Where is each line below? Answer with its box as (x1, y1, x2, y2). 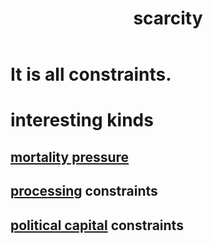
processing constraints (10, 183, 158, 200)
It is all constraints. (10, 63, 172, 86)
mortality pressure (10, 148, 130, 166)
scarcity (133, 7, 203, 30)
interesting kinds (10, 109, 154, 132)
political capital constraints (10, 217, 184, 234)
